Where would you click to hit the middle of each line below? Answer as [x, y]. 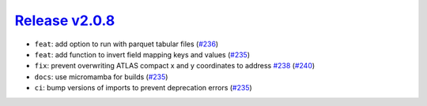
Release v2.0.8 [65, 20]
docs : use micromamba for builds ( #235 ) [101, 77]
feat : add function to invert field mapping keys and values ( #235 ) [142, 54]
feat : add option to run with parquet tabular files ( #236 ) [127, 44]
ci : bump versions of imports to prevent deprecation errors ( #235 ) [143, 88]
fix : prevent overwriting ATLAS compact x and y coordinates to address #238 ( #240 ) [175, 66]
